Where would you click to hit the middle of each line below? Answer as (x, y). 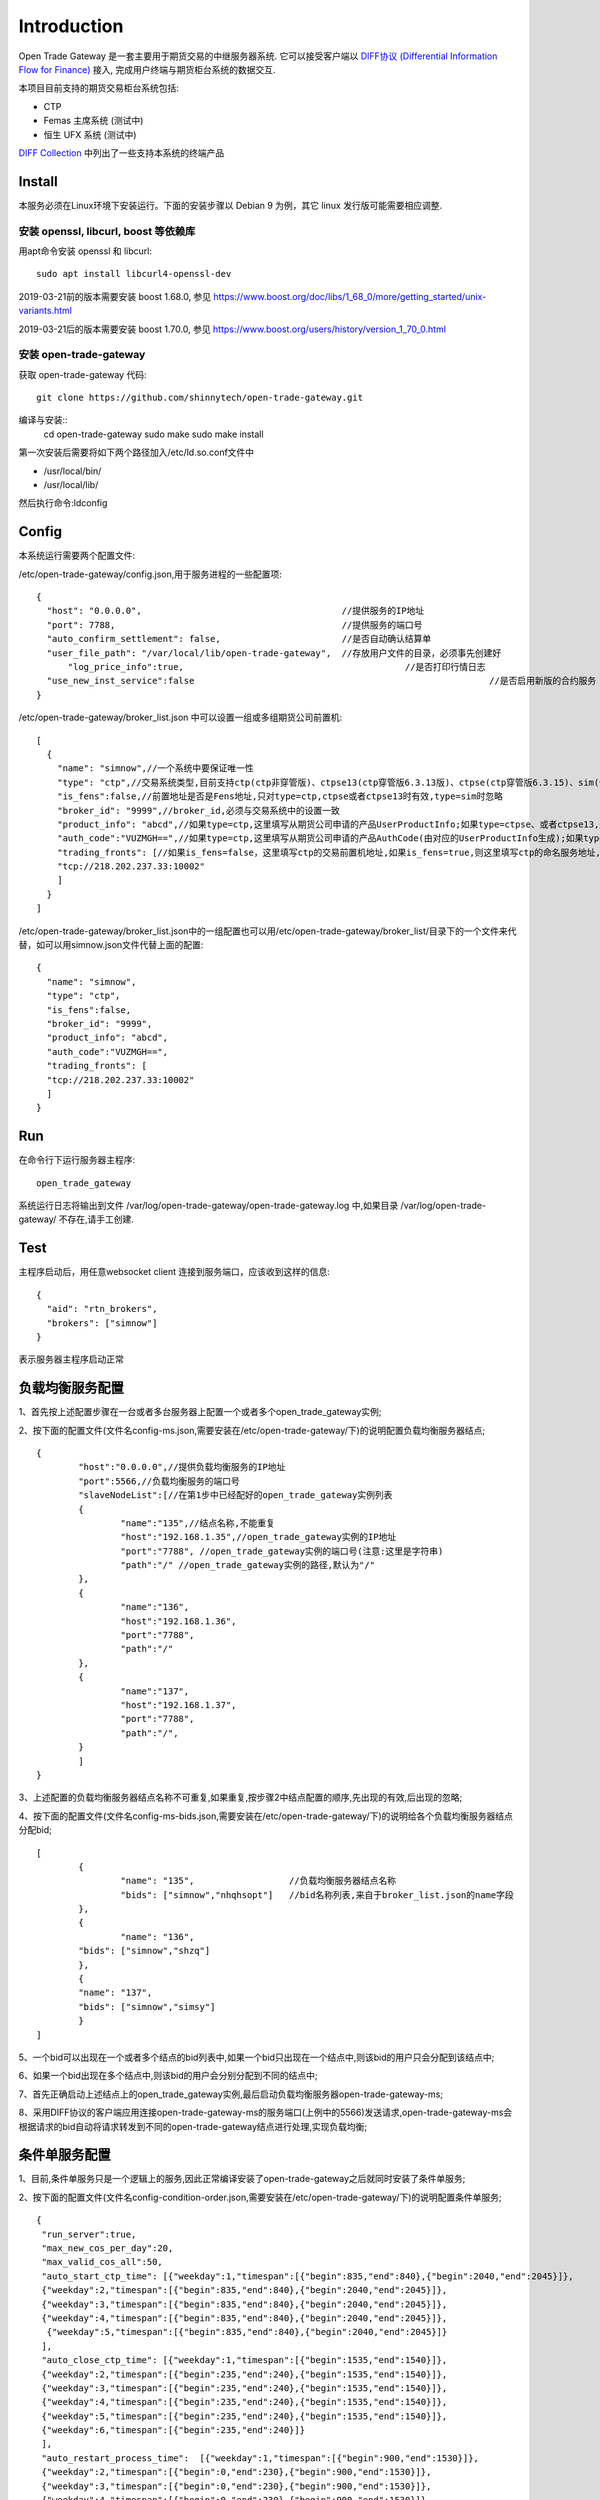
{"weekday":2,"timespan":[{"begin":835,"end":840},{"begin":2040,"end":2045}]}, (244, 2290)
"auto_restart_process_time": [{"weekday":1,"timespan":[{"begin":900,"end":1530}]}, (260, 2458)
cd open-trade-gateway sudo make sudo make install (153, 434)
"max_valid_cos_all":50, (102, 2262)
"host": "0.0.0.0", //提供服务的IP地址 (235, 611)
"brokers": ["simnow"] (102, 1323)
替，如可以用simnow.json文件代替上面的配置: (111, 945)
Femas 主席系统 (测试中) (93, 121)
